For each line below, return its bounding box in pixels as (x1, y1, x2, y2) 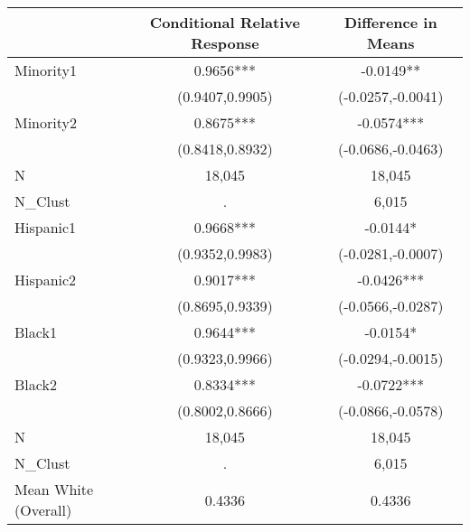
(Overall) (14, 499, 72, 520)
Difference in (343, 12, 437, 33)
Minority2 (14, 112, 77, 133)
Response (191, 33, 259, 53)
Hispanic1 (14, 217, 77, 238)
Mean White (14, 479, 94, 499)
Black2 (14, 374, 57, 395)
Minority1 (14, 60, 77, 80)
